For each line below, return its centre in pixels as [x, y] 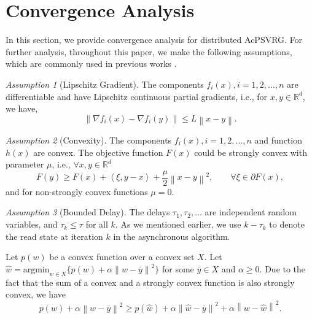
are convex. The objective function [98, 152]
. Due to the [283, 268]
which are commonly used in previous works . [91, 63]
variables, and [32, 224]
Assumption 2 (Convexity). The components [89, 140]
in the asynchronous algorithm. [172, 236]
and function [278, 140]
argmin [36, 270]
